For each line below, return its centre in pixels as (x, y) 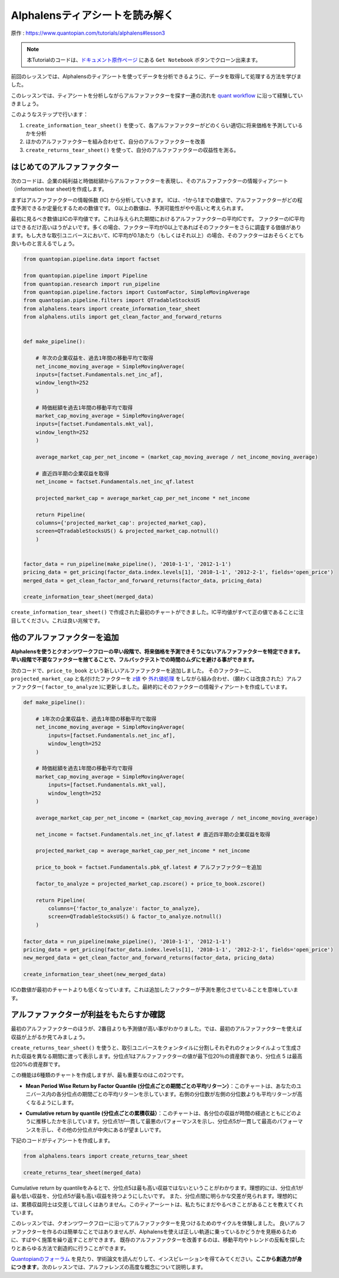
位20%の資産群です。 (37, 1064)
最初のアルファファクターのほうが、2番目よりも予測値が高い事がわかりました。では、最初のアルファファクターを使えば (157, 1029)
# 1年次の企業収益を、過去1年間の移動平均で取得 (96, 719)
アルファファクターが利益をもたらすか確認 (88, 1015)
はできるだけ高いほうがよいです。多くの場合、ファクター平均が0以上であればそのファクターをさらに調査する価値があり (156, 227)
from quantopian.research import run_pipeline (92, 284)
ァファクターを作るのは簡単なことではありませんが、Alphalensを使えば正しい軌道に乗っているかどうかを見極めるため (154, 1231)
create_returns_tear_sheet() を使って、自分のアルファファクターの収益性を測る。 (132, 150)
